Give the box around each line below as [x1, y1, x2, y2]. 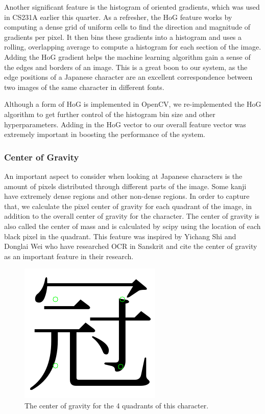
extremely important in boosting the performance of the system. [4, 129, 205, 140]
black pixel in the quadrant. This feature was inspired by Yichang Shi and [4, 231, 236, 241]
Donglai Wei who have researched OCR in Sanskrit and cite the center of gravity [4, 241, 257, 251]
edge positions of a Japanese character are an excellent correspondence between [4, 72, 253, 82]
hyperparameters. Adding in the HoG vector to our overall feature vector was [4, 119, 246, 129]
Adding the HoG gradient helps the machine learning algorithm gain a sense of [4, 51, 251, 62]
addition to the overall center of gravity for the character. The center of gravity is [4, 211, 260, 221]
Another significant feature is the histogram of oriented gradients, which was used [4, 2, 260, 12]
